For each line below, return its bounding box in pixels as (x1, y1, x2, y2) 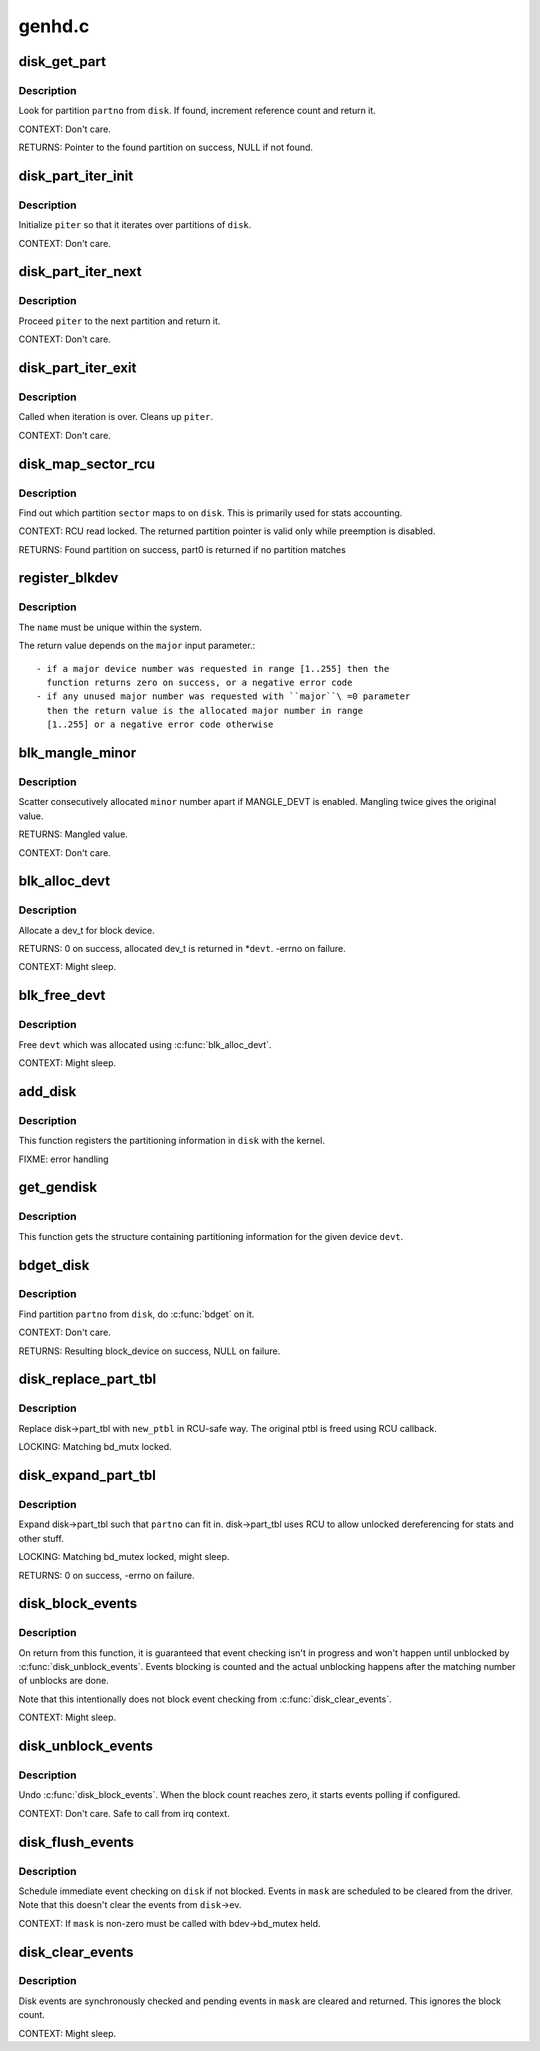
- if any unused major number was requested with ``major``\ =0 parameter (36, 691, 411, 702)
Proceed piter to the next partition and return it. (18, 315, 221, 327)
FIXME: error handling (18, 1153, 109, 1165)
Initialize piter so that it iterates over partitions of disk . (18, 219, 252, 231)
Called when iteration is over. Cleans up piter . (18, 411, 214, 423)
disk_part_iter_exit (18, 360, 137, 376)
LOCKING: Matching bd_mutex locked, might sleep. (18, 1551, 230, 1563)
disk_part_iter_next (18, 263, 142, 280)
